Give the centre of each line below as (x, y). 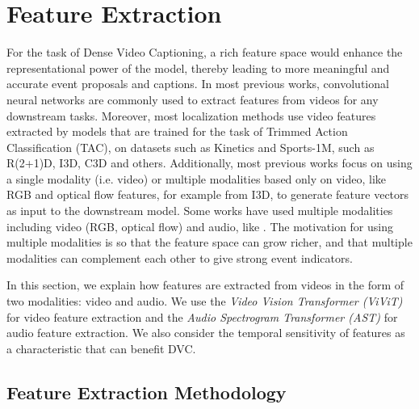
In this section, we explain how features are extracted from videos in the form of (205, 285)
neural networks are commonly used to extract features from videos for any (193, 99)
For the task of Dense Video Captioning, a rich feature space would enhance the (205, 52)
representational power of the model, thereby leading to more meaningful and (198, 67)
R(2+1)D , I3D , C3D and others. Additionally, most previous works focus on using (209, 163)
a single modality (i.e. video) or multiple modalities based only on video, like (197, 178)
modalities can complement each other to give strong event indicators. (180, 257)
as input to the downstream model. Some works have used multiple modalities (200, 211)
